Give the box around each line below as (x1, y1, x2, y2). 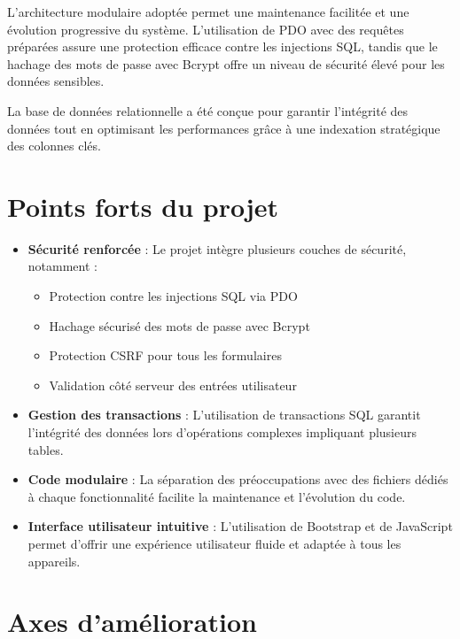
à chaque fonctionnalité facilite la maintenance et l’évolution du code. (27, 487, 406, 505)
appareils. (27, 551, 81, 570)
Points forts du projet (7, 188, 279, 224)
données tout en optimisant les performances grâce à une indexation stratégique (7, 119, 441, 137)
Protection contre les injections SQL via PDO (49, 287, 298, 305)
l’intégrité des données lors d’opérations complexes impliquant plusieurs (27, 423, 417, 442)
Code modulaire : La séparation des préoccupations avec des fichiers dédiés (27, 470, 448, 489)
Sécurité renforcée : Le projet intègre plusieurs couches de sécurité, (27, 239, 407, 258)
